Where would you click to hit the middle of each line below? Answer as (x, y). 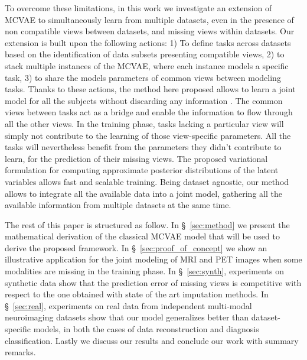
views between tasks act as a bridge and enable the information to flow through (149, 112)
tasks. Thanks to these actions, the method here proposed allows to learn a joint (150, 89)
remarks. (20, 352)
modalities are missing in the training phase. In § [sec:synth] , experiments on (144, 271)
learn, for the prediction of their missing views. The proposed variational (136, 158)
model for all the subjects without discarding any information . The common (144, 100)
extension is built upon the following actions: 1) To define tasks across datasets (148, 42)
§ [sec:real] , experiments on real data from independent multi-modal (128, 305)
